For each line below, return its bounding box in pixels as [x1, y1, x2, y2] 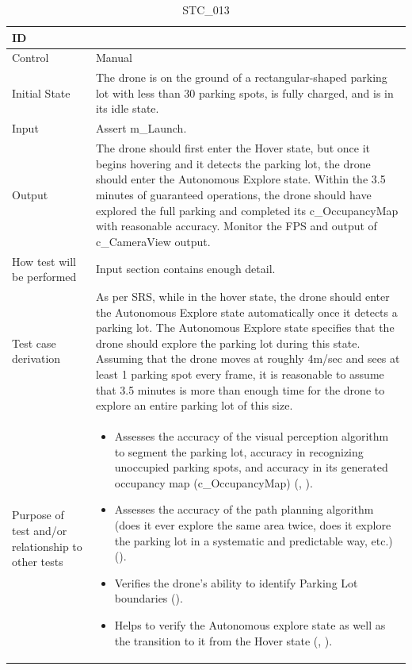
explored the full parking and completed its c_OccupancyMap [95, 202, 399, 218]
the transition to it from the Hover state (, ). [114, 632, 333, 649]
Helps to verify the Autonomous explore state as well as [114, 616, 386, 633]
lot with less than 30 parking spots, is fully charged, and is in [95, 84, 394, 101]
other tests [12, 553, 63, 570]
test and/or [12, 522, 67, 538]
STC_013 [182, 2, 230, 17]
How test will [12, 252, 76, 269]
